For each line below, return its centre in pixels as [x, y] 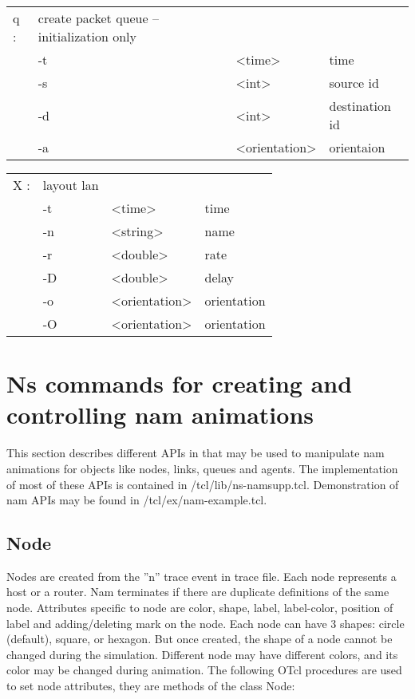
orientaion [357, 147]
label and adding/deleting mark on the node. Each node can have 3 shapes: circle [206, 623]
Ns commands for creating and [180, 383]
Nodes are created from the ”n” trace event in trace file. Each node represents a [202, 576]
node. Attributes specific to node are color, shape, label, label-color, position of [200, 608]
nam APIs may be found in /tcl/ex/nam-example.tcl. [137, 500]
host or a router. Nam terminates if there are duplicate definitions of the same [198, 592]
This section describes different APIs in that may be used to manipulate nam [196, 453]
